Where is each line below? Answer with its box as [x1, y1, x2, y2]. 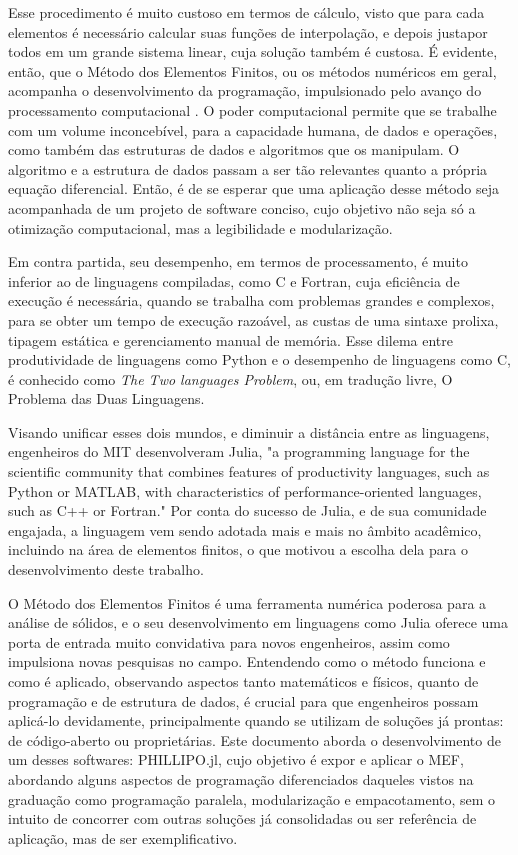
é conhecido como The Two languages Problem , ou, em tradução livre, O [8, 368, 453, 389]
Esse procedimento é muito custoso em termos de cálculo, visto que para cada [8, 2, 485, 22]
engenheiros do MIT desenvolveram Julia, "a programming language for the [8, 441, 470, 462]
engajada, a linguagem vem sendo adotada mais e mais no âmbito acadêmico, [8, 519, 482, 540]
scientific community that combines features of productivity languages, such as [8, 461, 490, 482]
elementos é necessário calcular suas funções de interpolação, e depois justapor [8, 21, 488, 42]
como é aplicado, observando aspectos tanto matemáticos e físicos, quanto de [8, 671, 479, 691]
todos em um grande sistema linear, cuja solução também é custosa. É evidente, [8, 41, 498, 62]
